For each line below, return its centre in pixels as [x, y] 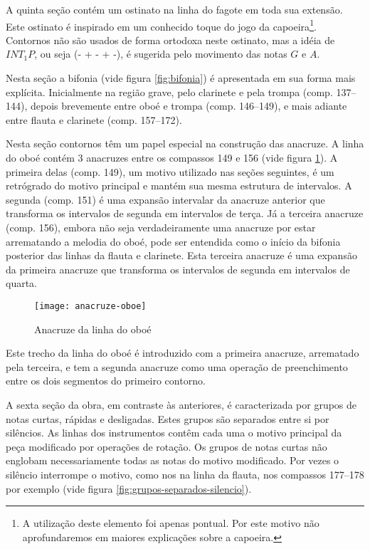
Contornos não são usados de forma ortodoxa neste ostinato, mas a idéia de [170, 40]
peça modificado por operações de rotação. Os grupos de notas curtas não [166, 446]
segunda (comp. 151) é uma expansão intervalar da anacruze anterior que [165, 199]
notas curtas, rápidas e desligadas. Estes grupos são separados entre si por [168, 418]
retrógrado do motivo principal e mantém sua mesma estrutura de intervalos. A [179, 185]
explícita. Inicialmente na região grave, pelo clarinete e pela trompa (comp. [169, 91]
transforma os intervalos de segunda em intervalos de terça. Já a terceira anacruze [185, 213]
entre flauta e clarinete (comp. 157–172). [94, 119]
